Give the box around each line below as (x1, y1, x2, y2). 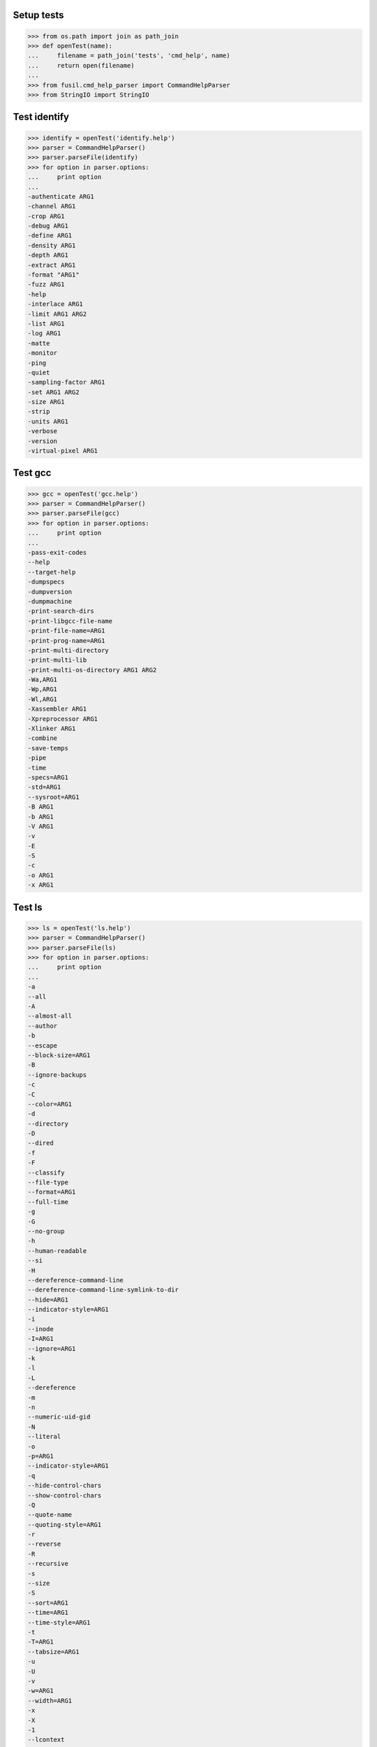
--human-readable (27, 1247, 87, 1254)
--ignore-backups (27, 1071, 87, 1079)
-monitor (27, 349, 58, 357)
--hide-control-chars (27, 1481, 102, 1490)
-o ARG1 (27, 871, 54, 879)
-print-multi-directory (27, 646, 110, 654)
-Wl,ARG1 (27, 695, 58, 703)
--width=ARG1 (27, 1697, 73, 1704)
